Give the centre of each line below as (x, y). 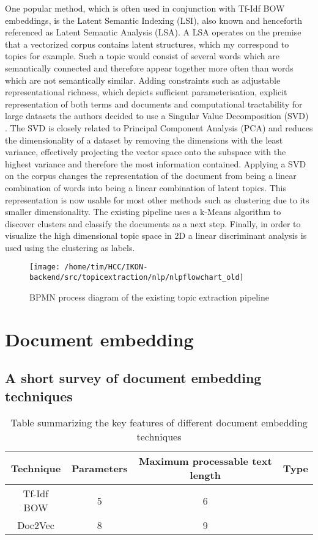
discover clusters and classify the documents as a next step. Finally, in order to (153, 223)
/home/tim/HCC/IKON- (106, 267)
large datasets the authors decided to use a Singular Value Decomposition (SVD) (157, 116)
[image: (45, 267)
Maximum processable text (205, 461)
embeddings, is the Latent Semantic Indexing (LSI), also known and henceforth (154, 20)
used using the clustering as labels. (70, 247)
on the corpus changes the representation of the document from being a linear (151, 176)
